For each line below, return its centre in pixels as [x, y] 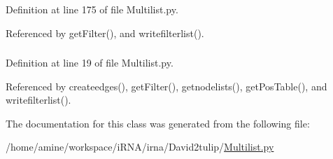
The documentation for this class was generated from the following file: [158, 123]
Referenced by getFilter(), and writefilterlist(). [105, 33]
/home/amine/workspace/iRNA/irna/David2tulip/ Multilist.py [140, 147]
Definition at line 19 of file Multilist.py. [90, 63]
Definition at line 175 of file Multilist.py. [92, 9]
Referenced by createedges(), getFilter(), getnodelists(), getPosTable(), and [166, 86]
